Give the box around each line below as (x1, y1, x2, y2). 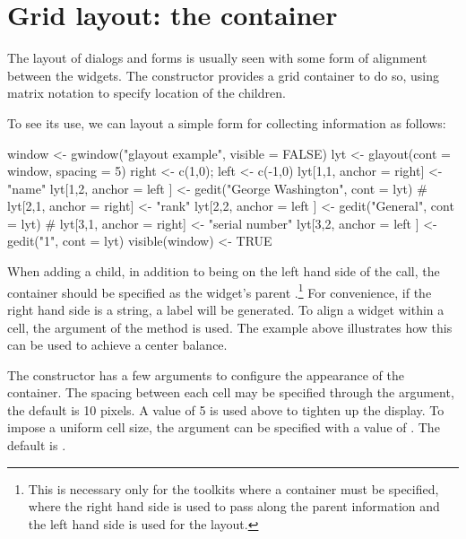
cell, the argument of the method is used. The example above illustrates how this (7, 317, 453, 336)
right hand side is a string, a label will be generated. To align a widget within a (7, 300, 444, 318)
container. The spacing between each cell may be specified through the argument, (7, 383, 454, 402)
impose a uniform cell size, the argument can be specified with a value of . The (7, 418, 440, 437)
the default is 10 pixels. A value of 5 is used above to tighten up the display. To (7, 400, 444, 419)
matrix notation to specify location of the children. (7, 83, 286, 102)
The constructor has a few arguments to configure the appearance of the (7, 365, 404, 384)
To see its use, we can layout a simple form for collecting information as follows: (7, 113, 446, 132)
